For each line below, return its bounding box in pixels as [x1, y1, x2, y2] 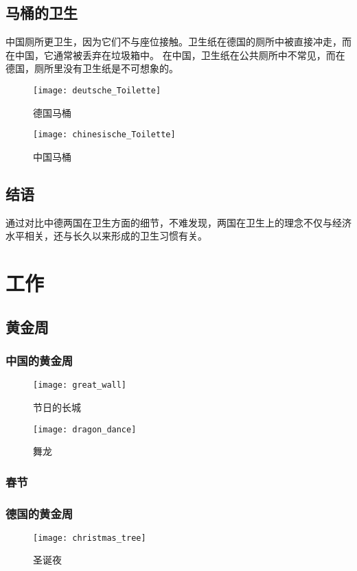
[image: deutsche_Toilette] [33, 85, 161, 95]
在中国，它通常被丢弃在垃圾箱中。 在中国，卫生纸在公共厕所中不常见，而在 [5, 47, 345, 62]
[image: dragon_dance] [33, 424, 137, 434]
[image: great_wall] [33, 380, 127, 391]
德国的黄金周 [5, 504, 73, 522]
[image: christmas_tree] [33, 533, 146, 543]
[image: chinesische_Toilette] [33, 130, 176, 140]
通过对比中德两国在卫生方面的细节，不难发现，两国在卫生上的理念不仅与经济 [5, 215, 352, 229]
